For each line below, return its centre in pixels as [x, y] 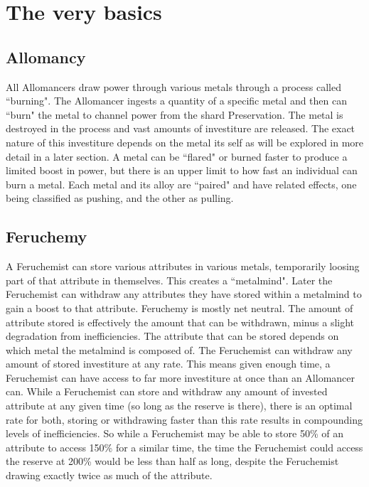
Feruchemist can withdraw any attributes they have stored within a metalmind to [184, 294]
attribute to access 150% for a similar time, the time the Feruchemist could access [184, 447]
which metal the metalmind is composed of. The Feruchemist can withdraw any [179, 349]
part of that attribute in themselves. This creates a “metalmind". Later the [169, 280]
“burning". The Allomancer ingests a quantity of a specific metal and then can [177, 101]
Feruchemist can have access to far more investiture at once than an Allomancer [181, 377]
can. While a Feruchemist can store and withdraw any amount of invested [167, 391]
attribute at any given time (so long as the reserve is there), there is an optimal [179, 406]
